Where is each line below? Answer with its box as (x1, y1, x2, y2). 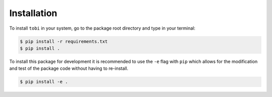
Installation (9, 8, 57, 19)
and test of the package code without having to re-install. (9, 65, 128, 71)
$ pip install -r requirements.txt (20, 38, 108, 44)
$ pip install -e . (20, 79, 68, 85)
